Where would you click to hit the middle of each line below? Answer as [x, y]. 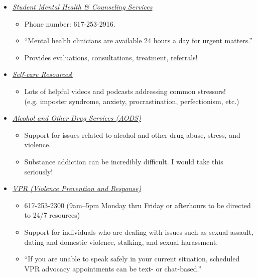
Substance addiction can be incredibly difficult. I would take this [124, 161]
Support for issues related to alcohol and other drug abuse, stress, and [132, 134]
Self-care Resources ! [42, 74]
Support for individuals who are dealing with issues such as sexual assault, [139, 232]
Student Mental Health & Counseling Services [82, 7]
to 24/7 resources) [52, 215]
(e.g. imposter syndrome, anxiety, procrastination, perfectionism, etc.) [132, 101]
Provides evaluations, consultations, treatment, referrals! [111, 57]
